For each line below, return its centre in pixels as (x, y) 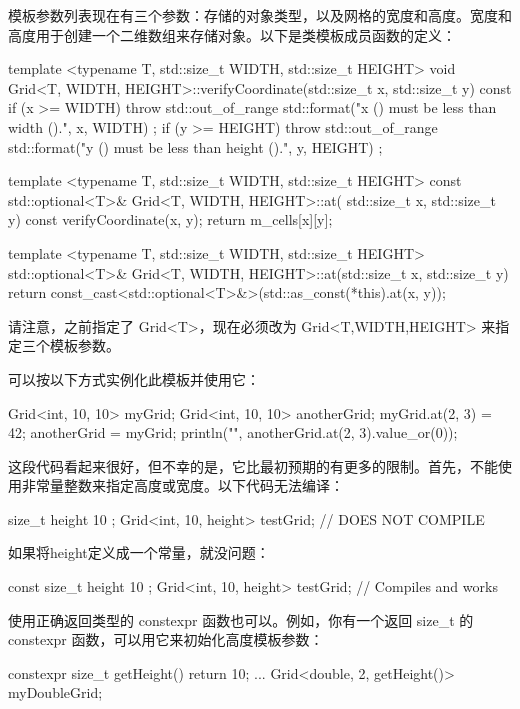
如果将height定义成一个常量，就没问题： (139, 552)
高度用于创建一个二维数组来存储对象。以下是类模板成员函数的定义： (232, 34)
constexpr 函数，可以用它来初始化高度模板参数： (166, 639)
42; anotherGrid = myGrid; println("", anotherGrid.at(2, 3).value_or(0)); (233, 432)
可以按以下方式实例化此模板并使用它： (134, 378)
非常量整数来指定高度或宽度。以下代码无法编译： (182, 485)
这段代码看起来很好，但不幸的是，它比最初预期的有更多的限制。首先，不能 (253, 465)
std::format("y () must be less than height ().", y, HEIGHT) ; (195, 146)
